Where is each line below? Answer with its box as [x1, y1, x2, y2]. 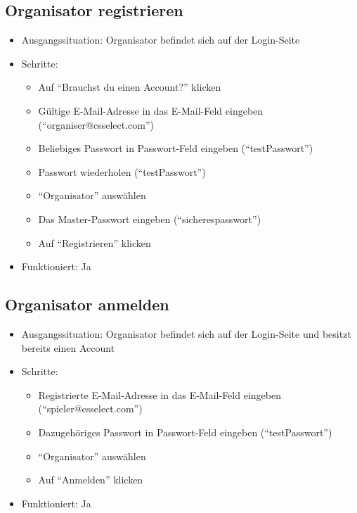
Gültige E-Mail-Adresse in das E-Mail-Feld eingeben [38, 103, 264, 118]
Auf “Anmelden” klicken [38, 472, 143, 487]
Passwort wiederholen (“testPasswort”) [38, 164, 206, 179]
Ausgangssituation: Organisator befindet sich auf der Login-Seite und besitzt [21, 326, 351, 341]
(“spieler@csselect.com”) [38, 401, 143, 416]
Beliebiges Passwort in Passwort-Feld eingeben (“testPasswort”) [38, 141, 313, 156]
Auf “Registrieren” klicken [38, 235, 151, 250]
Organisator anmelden [5, 293, 169, 315]
